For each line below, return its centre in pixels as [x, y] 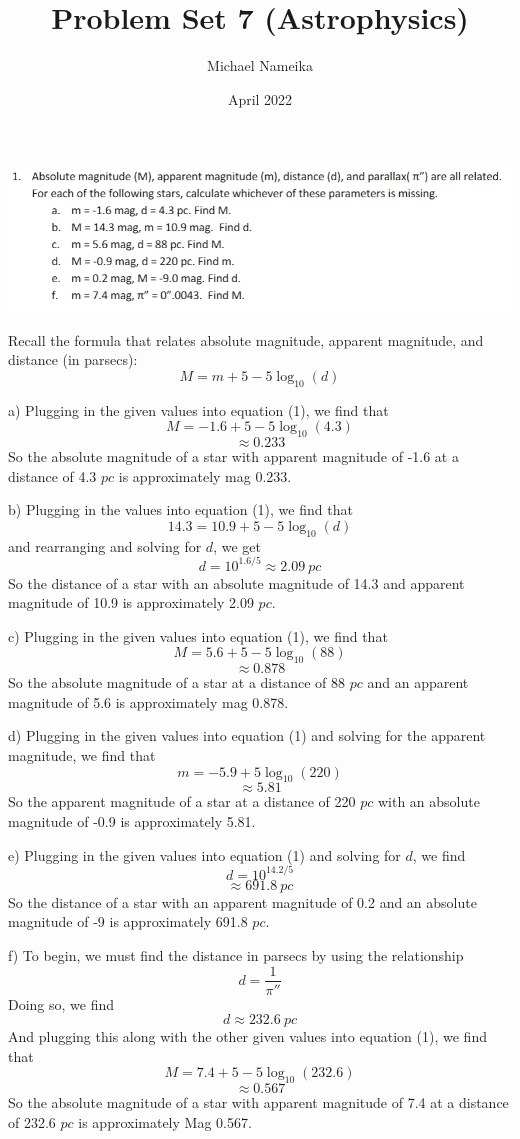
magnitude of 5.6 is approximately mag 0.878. [148, 701]
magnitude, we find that [82, 755]
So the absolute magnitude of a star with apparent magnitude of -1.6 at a [233, 456]
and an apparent [418, 682]
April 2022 [260, 98]
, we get [237, 545]
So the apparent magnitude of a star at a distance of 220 [182, 801]
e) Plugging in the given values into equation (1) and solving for [204, 854]
